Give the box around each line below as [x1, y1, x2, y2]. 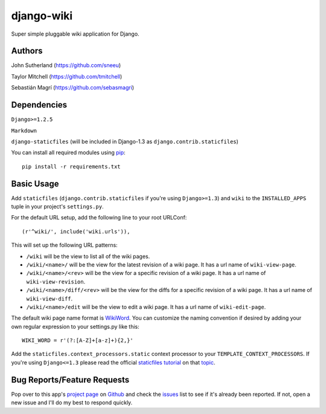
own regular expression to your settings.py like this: [11, 323, 140, 330]
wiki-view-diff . [26, 295, 73, 302]
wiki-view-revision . [26, 278, 86, 285]
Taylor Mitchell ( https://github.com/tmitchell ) [11, 73, 123, 80]
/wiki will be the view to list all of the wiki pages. [26, 253, 150, 260]
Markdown [11, 127, 37, 134]
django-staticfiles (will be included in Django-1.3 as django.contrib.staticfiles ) [11, 138, 238, 145]
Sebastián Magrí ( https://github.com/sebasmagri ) [11, 84, 135, 91]
